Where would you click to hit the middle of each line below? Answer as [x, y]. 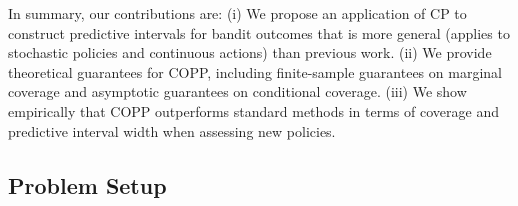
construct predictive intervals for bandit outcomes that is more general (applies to [259, 32]
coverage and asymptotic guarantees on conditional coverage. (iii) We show [237, 91]
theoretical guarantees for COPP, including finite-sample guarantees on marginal [255, 71]
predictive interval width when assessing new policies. [172, 130]
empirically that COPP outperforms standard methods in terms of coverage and [253, 110]
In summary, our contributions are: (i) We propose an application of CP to [237, 13]
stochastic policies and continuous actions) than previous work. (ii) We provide [250, 52]
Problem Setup [87, 184]
